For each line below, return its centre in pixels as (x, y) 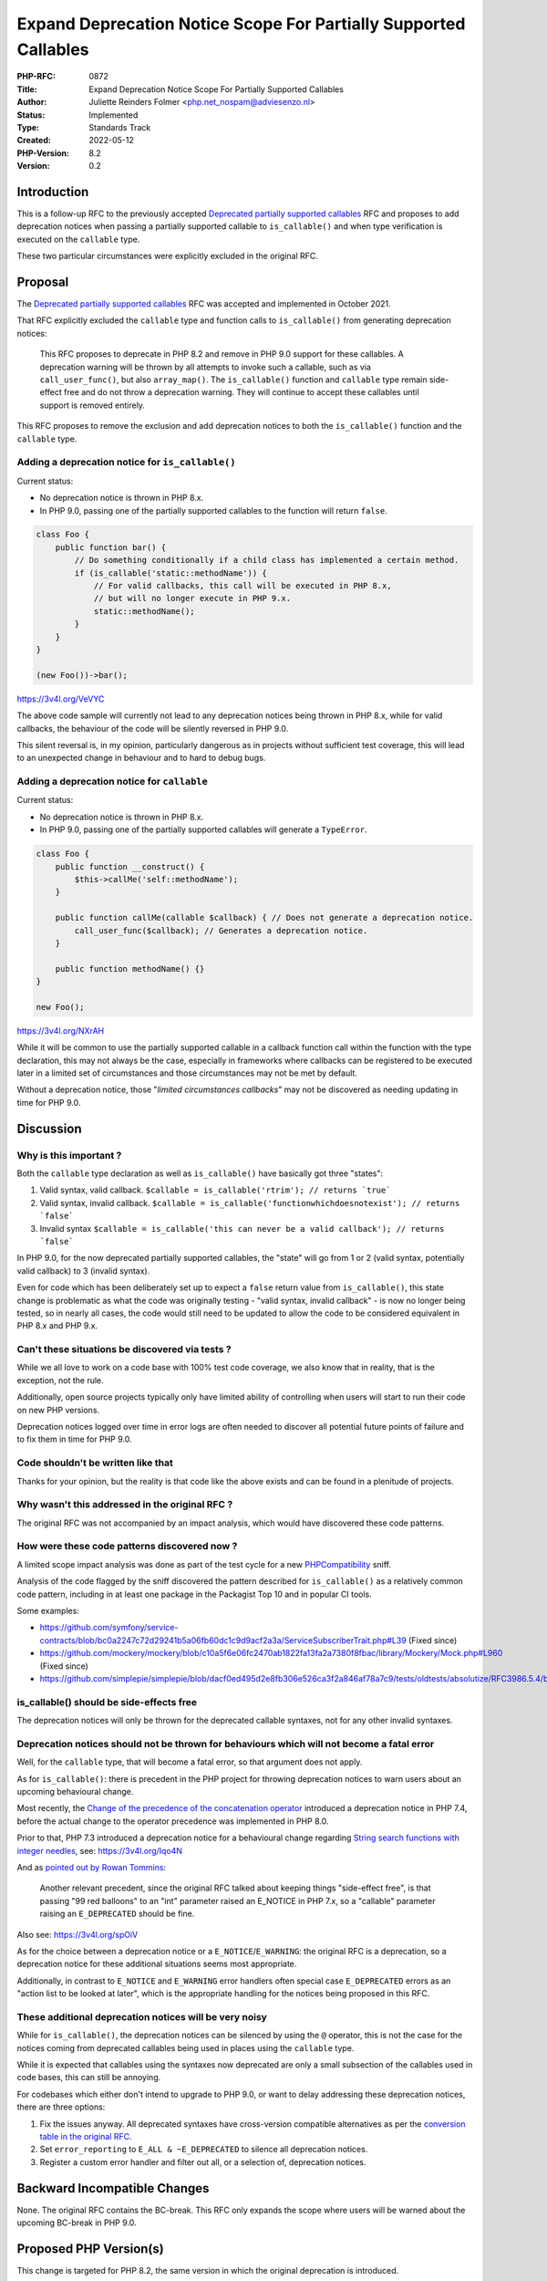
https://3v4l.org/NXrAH (61, 1030)
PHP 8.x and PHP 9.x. (57, 1326)
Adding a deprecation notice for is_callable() (126, 463)
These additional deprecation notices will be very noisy (142, 2016)
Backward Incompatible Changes (113, 2188)
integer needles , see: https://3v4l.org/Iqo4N (99, 1850)
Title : (27, 89)
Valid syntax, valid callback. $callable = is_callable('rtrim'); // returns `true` (215, 1190)
